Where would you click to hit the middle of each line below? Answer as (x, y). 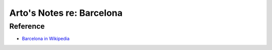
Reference (27, 26)
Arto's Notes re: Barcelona (66, 13)
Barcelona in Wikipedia (46, 39)
